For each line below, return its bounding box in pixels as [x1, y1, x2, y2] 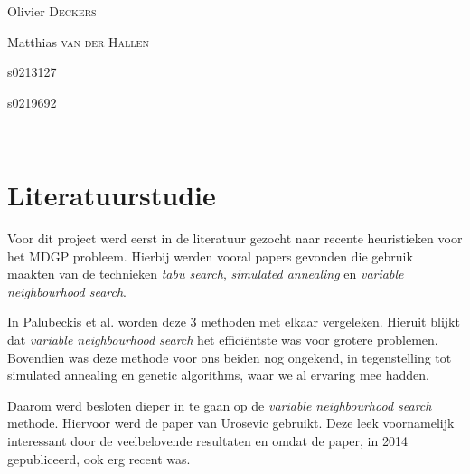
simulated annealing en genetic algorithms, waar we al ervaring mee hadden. [7, 365, 429, 384]
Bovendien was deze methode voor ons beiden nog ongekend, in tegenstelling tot [7, 347, 452, 366]
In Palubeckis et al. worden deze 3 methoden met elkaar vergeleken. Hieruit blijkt [7, 312, 460, 331]
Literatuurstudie [7, 176, 216, 213]
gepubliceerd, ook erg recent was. [7, 449, 191, 468]
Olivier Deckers [7, 2, 97, 20]
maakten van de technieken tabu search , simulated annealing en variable [7, 264, 404, 283]
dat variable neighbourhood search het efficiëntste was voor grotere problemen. [7, 330, 438, 349]
